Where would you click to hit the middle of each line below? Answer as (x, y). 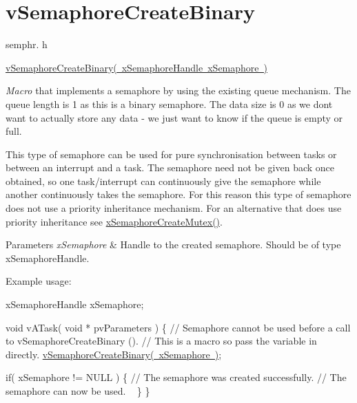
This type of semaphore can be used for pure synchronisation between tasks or (171, 154)
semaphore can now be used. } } (78, 391)
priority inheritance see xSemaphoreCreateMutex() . (114, 221)
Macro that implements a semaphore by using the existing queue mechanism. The (178, 90)
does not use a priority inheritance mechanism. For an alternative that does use (174, 208)
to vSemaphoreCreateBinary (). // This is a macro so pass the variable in (161, 341)
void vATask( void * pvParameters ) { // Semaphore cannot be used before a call (178, 327)
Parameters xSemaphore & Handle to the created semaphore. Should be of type (173, 244)
